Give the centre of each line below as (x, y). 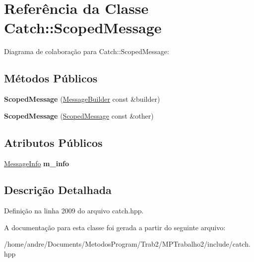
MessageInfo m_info (37, 163)
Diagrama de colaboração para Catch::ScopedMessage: (87, 51)
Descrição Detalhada (58, 190)
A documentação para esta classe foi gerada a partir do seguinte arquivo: (115, 227)
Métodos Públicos (51, 78)
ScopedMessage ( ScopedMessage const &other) (79, 115)
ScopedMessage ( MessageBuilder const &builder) (82, 99)
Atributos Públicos (53, 142)
